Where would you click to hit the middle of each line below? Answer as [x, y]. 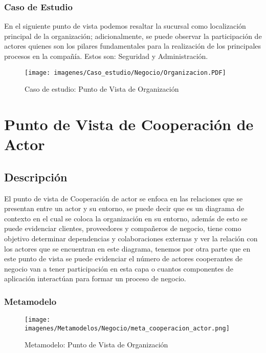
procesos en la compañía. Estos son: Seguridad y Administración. [106, 56]
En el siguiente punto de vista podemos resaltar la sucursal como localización [125, 26]
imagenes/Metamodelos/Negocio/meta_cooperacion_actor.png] [127, 328]
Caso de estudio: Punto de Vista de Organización [102, 89]
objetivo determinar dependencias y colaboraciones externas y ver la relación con [131, 238]
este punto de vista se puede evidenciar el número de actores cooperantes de [123, 258]
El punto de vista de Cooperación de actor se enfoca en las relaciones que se [124, 198]
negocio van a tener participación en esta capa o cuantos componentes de [119, 268]
